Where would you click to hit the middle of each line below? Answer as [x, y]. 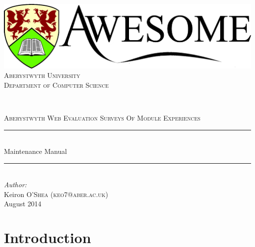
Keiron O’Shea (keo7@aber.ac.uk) [56, 194]
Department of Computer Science [56, 85]
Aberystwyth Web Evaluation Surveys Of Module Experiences [102, 117]
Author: [15, 185]
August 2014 [23, 204]
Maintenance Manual [36, 151]
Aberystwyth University [42, 75]
